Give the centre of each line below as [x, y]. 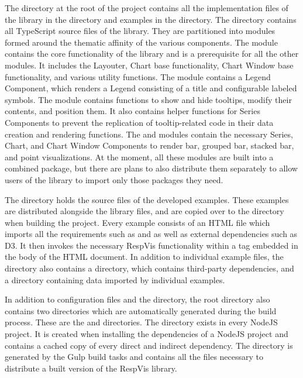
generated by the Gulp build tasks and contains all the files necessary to [134, 357]
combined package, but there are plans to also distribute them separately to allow [151, 168]
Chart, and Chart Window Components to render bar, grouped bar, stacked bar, [149, 145]
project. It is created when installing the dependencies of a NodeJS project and [147, 334]
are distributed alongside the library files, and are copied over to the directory [144, 211]
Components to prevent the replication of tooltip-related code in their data [139, 122]
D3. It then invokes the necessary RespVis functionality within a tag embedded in [151, 245]
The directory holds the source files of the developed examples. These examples [147, 199]
